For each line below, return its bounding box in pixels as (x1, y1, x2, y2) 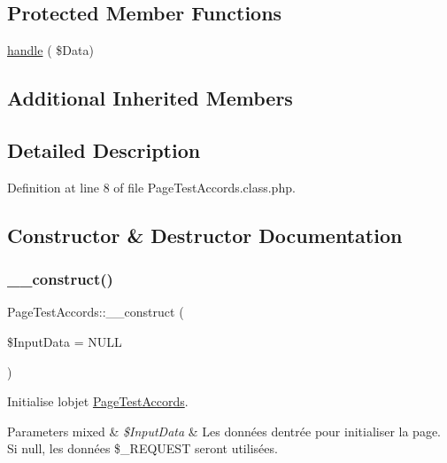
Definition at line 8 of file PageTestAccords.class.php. (7, 177, 296, 196)
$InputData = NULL (7, 332, 122, 350)
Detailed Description (7, 136, 201, 163)
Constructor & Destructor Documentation (7, 221, 403, 248)
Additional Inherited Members (7, 84, 293, 112)
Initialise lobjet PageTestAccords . (7, 392, 189, 411)
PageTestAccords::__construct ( (7, 302, 184, 321)
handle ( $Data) (7, 41, 94, 59)
